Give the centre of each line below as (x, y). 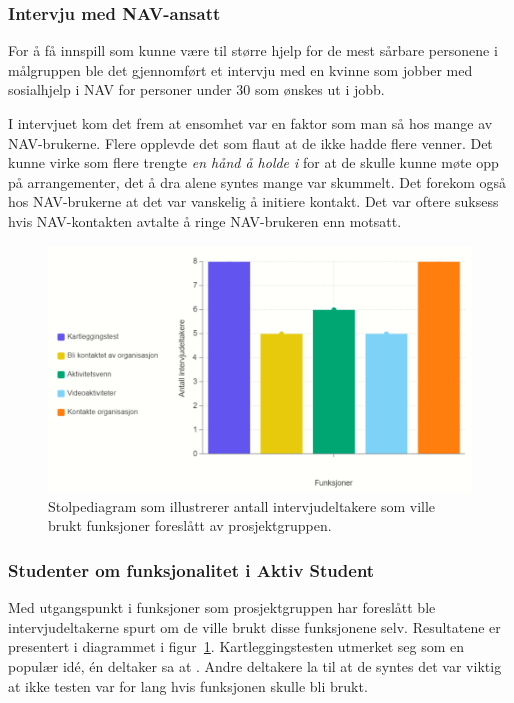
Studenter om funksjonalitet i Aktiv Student (191, 569)
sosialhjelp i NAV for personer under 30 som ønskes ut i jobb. (196, 89)
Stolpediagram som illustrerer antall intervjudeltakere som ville (242, 505)
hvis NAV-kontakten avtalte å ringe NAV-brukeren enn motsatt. (205, 220)
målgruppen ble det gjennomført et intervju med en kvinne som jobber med (240, 69)
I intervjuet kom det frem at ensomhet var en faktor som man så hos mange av (250, 123)
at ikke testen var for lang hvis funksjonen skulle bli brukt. (188, 685)
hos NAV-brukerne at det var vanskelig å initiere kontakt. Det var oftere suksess (253, 201)
